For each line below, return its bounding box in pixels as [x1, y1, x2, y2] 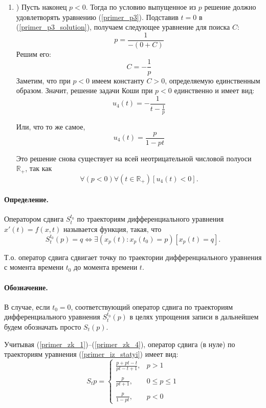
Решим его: [16, 48, 51, 59]
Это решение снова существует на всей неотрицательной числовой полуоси [16, 153, 252, 163]
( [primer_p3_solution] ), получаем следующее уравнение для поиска [16, 22, 230, 32]
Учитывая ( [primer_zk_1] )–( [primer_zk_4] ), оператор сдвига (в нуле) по [4, 338, 235, 349]
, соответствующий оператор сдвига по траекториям [71, 301, 233, 312]
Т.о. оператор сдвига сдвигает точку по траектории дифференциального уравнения [4, 251, 262, 262]
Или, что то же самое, [16, 121, 85, 132]
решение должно [204, 2, 256, 12]
